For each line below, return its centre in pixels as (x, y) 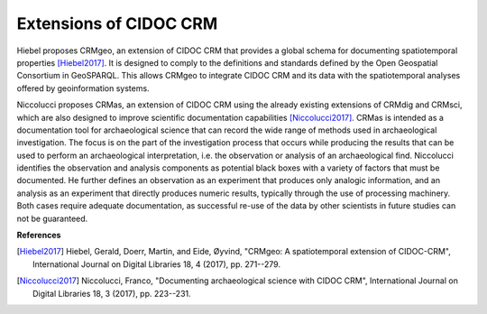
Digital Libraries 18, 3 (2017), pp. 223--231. (112, 293)
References (39, 235)
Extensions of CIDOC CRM (117, 23)
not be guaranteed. (52, 218)
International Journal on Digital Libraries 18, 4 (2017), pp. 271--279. (157, 264)
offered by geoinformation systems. (83, 88)
